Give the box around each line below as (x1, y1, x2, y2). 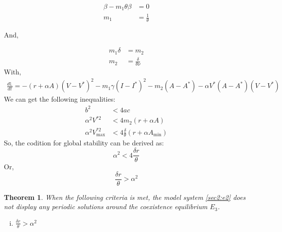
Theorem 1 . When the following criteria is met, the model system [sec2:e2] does (4, 192, 246, 202)
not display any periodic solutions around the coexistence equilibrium (4, 201, 208, 212)
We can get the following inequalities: (4, 94, 116, 104)
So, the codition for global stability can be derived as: (4, 138, 164, 148)
